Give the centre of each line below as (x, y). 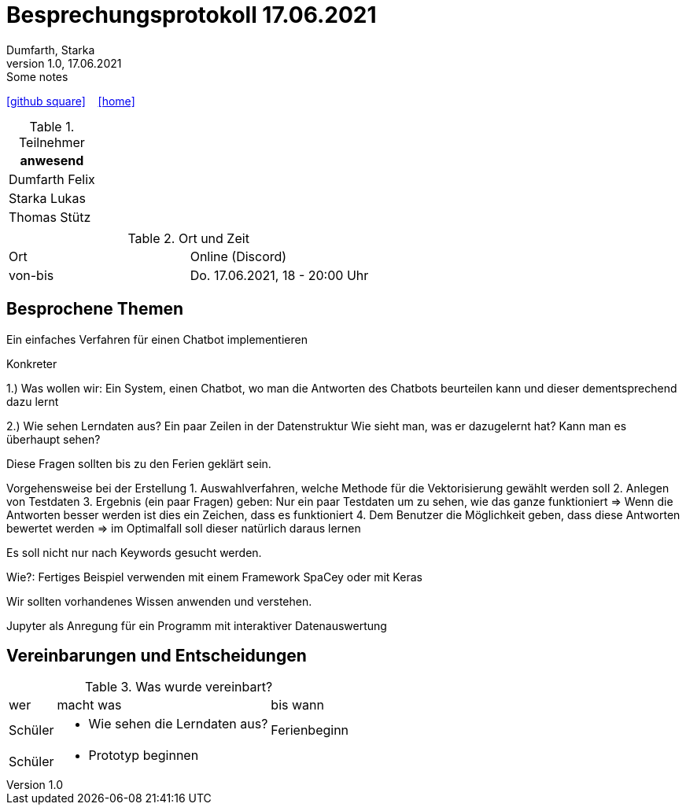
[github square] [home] (71, 101)
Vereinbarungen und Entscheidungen (157, 656)
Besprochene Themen (95, 309)
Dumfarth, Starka (51, 50)
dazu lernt (33, 401)
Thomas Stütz (50, 217)
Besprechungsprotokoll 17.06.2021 (192, 15)
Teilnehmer (52, 142)
